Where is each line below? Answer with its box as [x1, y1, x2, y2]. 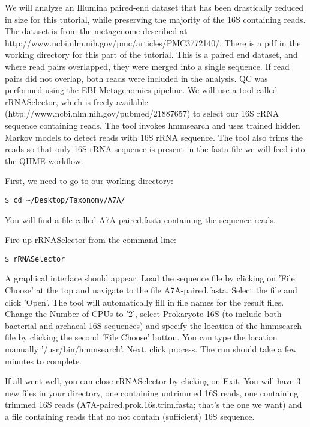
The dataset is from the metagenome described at [5, 25, 188, 37]
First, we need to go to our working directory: [5, 174, 173, 187]
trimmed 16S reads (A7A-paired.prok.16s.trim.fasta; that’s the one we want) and [5, 398, 302, 411]
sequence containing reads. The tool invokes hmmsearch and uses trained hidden [5, 118, 300, 131]
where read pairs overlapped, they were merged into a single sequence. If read [5, 60, 290, 72]
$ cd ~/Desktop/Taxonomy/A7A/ [5, 195, 125, 204]
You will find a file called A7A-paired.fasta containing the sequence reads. [5, 213, 276, 226]
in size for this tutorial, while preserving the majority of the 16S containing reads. [5, 13, 306, 25]
